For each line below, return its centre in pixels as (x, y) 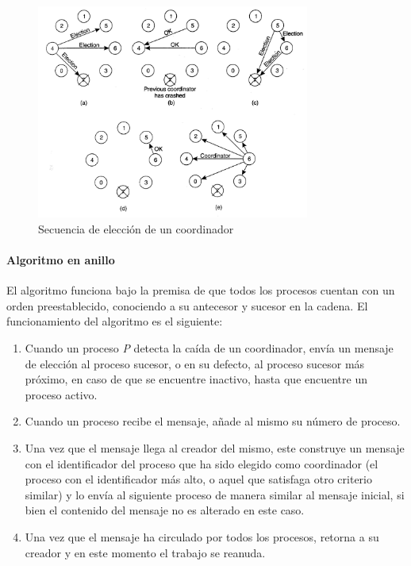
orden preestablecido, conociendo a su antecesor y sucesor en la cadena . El (187, 305)
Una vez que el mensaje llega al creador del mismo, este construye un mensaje (215, 448)
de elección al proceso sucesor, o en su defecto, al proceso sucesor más (195, 363)
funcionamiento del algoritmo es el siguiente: (115, 321)
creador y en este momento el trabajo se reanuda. (145, 552)
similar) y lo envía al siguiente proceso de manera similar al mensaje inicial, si (215, 494)
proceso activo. (61, 394)
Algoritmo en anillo (61, 260)
